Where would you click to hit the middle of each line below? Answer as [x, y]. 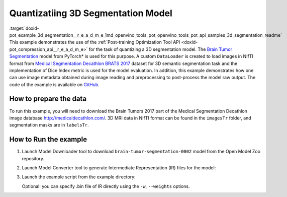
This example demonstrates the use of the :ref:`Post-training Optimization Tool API [95, 42]
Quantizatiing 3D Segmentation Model [91, 13]
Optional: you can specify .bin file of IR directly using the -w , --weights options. [106, 186]
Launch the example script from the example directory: [79, 177]
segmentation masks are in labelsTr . [49, 125]
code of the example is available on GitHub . [55, 84]
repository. [33, 158]
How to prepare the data [48, 99]
